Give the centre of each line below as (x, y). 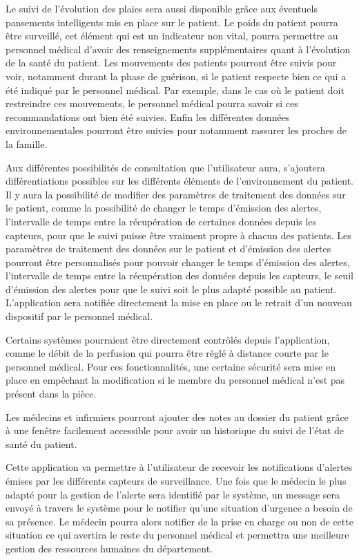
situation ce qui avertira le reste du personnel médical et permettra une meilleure (177, 535)
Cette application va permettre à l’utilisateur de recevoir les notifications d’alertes (179, 467)
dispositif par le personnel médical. (79, 316)
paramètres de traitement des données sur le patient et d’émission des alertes (168, 249)
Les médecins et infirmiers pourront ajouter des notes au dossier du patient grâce (177, 417)
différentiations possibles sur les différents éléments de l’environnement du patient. (179, 181)
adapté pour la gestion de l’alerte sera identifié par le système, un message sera (173, 494)
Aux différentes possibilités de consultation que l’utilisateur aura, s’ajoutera (166, 167)
